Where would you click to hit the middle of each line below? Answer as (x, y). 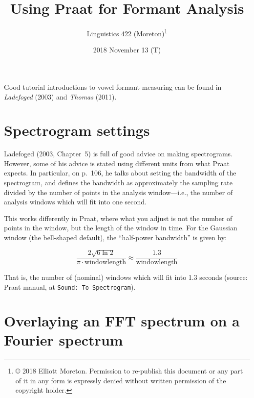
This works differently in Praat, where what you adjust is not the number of (118, 218)
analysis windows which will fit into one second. (75, 202)
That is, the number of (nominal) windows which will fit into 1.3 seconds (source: (126, 277)
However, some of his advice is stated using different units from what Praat (117, 163)
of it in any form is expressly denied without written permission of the (121, 380)
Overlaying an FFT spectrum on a (122, 320)
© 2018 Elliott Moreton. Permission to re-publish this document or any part (129, 371)
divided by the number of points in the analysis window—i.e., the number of (118, 192)
